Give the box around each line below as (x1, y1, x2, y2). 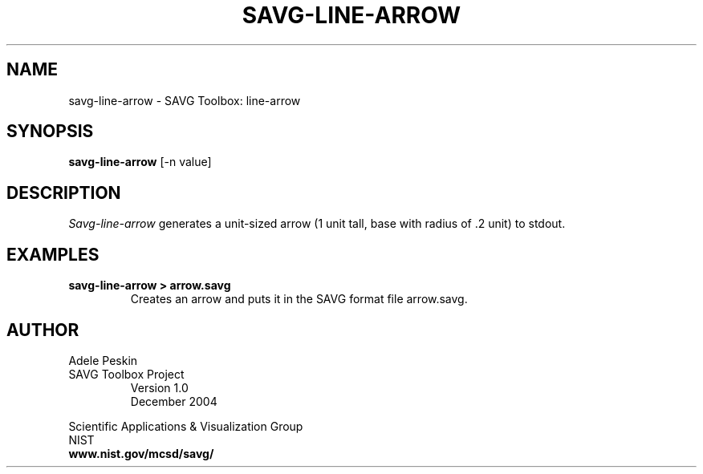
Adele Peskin (68, 353, 138, 367)
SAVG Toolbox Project (68, 367, 185, 381)
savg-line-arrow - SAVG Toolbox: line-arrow (68, 93, 301, 107)
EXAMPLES (6, 244, 100, 265)
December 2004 (130, 394, 217, 408)
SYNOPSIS (6, 121, 94, 142)
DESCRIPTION (6, 182, 121, 203)
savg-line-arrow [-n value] (68, 155, 212, 169)
